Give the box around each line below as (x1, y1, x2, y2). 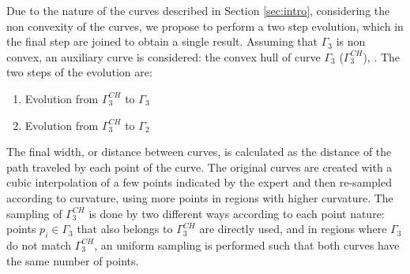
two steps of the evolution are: (6, 64, 152, 80)
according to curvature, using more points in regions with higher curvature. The (6, 189, 393, 205)
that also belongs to (77, 220, 173, 237)
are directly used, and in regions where (199, 220, 387, 237)
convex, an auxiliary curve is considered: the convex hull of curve (6, 48, 321, 65)
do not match (6, 236, 72, 253)
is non (336, 33, 366, 50)
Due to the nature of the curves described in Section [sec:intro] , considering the (6, 2, 390, 18)
